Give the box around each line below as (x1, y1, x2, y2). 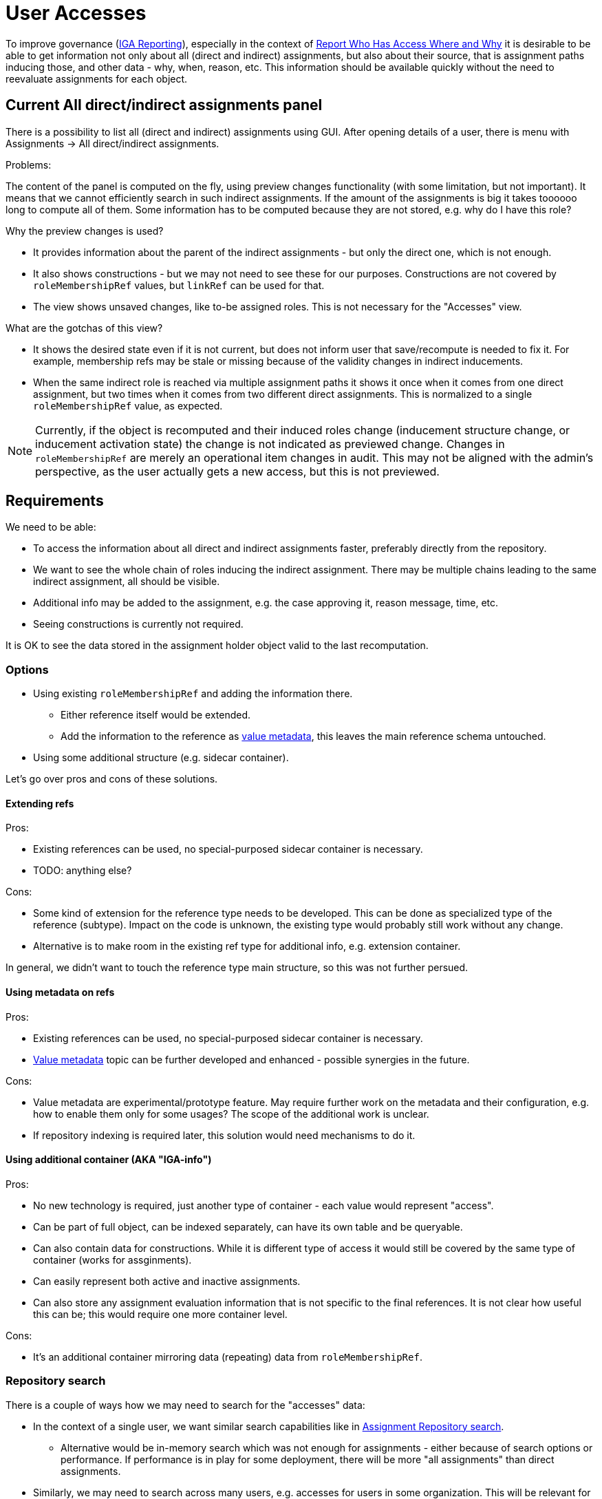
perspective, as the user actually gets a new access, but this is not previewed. (35, 464, 440, 478)
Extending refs (6, 797, 74, 809)
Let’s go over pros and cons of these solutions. (6, 773, 218, 785)
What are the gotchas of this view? (6, 321, 163, 334)
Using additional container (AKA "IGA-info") (6, 1154, 212, 1166)
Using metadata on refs (6, 986, 115, 999)
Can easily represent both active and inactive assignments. (33, 1275, 301, 1287)
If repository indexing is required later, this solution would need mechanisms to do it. (33, 1129, 416, 1141)
